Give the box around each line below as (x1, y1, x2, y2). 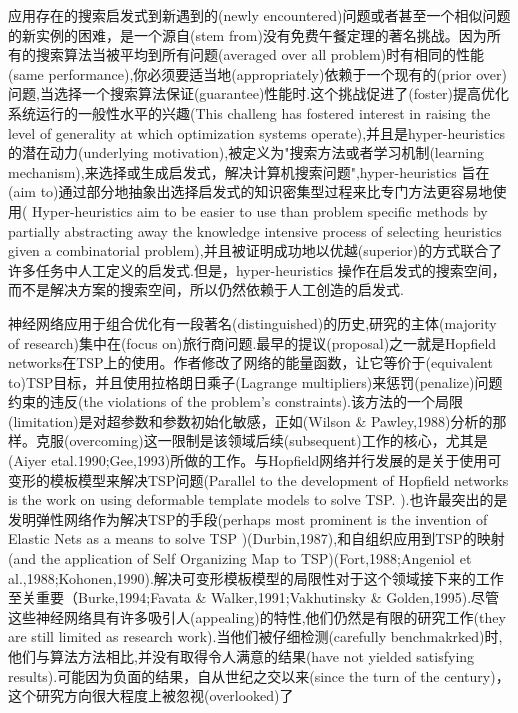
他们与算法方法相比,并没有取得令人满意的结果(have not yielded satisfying (8, 646, 475, 666)
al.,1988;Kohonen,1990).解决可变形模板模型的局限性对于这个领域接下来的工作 (8, 567, 504, 588)
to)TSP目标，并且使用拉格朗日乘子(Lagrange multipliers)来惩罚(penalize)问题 (8, 371, 503, 392)
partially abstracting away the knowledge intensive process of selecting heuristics (8, 220, 502, 241)
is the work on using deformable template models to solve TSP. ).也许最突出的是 (8, 489, 508, 510)
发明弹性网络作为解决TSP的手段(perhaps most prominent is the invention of (8, 508, 488, 529)
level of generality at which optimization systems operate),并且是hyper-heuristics (8, 122, 506, 143)
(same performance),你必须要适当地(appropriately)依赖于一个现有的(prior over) (8, 63, 507, 84)
